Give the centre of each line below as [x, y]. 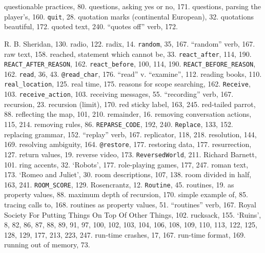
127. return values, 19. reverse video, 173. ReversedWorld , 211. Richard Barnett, [130, 154]
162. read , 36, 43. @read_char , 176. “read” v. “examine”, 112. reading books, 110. [133, 73]
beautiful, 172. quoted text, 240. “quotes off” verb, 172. [91, 26]
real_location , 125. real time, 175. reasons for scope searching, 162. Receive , [127, 84]
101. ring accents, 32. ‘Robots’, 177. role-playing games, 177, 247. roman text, [126, 164]
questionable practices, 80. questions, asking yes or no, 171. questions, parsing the [132, 6]
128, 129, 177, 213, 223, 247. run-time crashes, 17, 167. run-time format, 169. [125, 234]
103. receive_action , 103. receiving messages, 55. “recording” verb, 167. [119, 94]
